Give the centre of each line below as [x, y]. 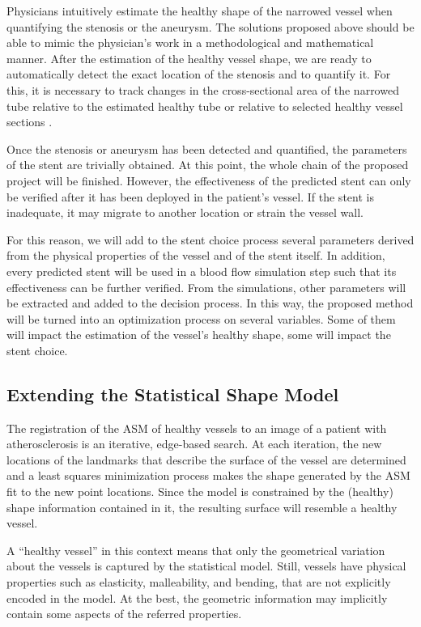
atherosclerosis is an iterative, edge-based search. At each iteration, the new [194, 444]
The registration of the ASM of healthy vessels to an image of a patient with [197, 428]
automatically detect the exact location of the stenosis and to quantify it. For [199, 74]
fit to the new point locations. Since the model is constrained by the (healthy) [200, 491]
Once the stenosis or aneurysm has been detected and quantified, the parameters [207, 148]
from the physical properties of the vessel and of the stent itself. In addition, [196, 255]
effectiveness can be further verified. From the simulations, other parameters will [206, 287]
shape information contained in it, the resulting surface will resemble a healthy [202, 507]
